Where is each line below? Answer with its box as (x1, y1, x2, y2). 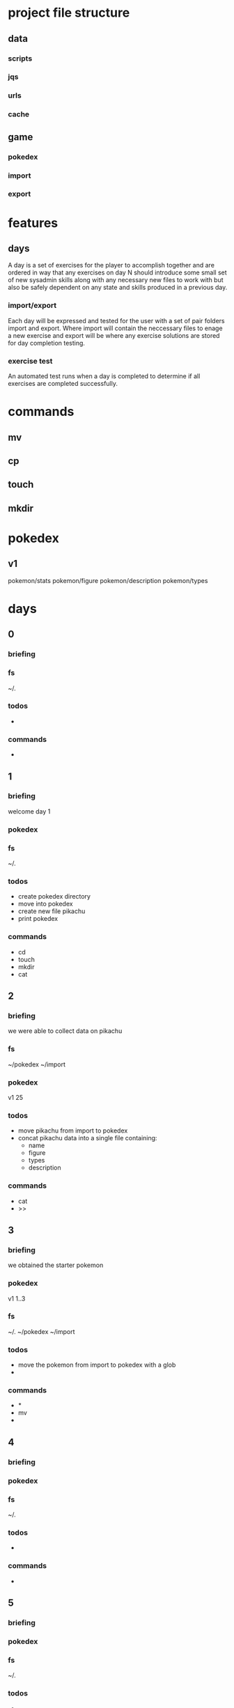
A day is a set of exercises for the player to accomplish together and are (8, 261, 215, 270)
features (8, 215, 58, 231)
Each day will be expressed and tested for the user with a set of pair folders (8, 316, 225, 325)
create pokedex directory (17, 892, 91, 901)
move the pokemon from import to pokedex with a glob (17, 1360, 176, 1369)
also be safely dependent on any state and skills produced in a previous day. (8, 284, 228, 292)
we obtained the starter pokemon (8, 1261, 104, 1269)
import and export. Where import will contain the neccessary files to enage (8, 324, 223, 332)
